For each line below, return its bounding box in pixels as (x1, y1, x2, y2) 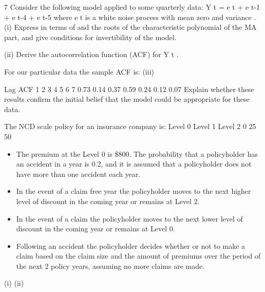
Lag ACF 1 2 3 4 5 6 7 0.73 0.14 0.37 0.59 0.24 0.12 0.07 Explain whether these (4, 83, 254, 94)
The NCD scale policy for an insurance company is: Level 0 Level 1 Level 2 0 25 (4, 121, 256, 132)
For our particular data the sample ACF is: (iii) (4, 66, 154, 77)
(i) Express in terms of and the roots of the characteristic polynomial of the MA (4, 22, 257, 32)
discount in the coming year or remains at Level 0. (16, 223, 175, 234)
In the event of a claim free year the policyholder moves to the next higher (16, 186, 251, 196)
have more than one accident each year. (16, 168, 141, 179)
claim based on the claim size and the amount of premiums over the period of (16, 250, 261, 261)
